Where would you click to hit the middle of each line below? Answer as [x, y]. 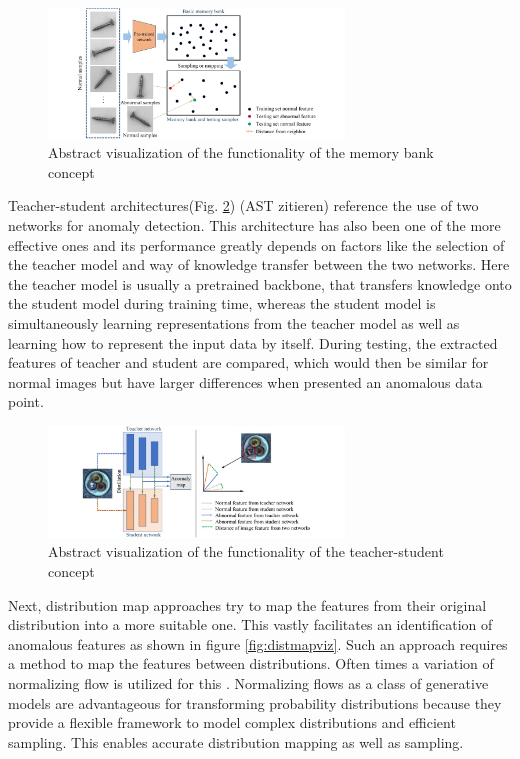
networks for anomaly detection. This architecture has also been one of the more [254, 225]
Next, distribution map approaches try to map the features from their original [247, 604]
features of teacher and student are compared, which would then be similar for [248, 362]
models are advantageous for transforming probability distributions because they [255, 702]
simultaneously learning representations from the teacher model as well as [234, 323]
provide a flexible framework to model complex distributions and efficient [232, 722]
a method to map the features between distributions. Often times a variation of [251, 663]
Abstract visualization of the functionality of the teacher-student [246, 551]
